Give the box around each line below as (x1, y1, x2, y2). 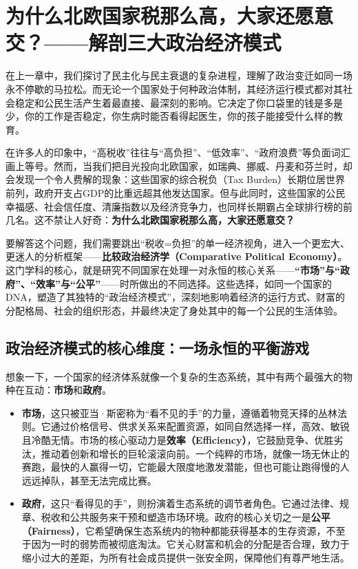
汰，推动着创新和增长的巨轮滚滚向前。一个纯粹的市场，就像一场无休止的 (21, 446, 350, 460)
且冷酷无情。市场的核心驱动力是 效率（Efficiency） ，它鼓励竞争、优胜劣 (21, 432, 344, 447)
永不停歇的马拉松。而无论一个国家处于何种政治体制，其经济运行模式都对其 (6, 81, 343, 96)
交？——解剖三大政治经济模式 (6, 28, 282, 56)
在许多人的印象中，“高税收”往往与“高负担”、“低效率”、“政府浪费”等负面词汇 (6, 145, 350, 160)
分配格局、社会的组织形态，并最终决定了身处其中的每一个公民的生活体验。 (6, 303, 343, 317)
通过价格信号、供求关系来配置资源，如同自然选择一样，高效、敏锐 (50, 419, 350, 433)
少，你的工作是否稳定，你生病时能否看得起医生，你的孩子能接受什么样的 (6, 109, 333, 123)
